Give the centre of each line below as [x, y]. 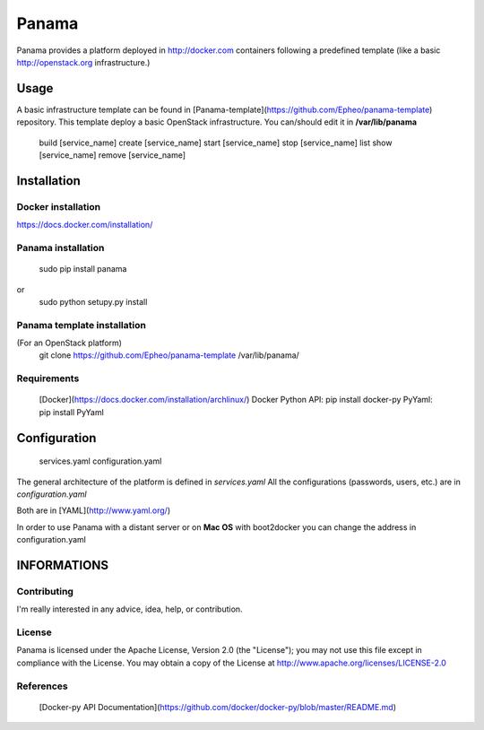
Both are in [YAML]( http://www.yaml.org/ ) [93, 510]
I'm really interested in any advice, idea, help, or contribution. [130, 609]
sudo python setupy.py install [93, 301]
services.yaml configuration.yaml [100, 461]
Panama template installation [82, 325]
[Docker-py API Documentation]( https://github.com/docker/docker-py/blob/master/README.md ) [218, 707]
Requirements [48, 378]
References [42, 686]
